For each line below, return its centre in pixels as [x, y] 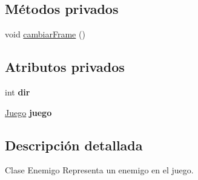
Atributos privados [65, 67]
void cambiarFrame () [45, 34]
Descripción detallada [74, 145]
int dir [18, 92]
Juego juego [28, 112]
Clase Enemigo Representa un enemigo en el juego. [99, 170]
